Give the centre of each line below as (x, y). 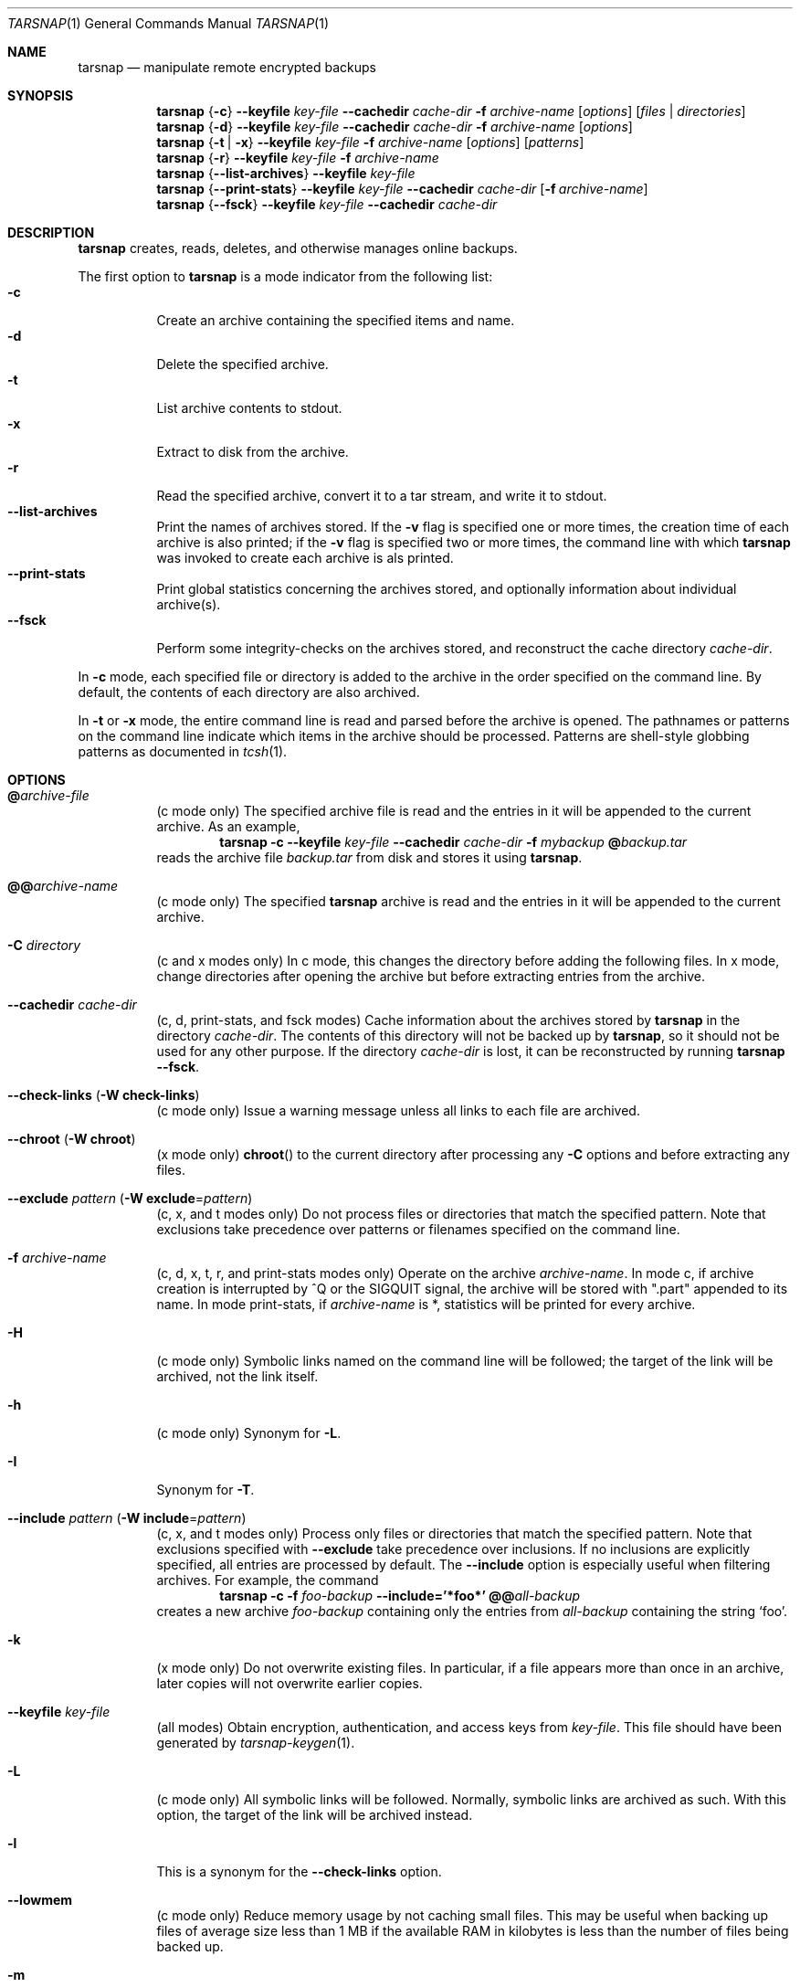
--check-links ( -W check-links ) (104, 1095)
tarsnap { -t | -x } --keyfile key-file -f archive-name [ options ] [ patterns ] (370, 142)
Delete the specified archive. (242, 364)
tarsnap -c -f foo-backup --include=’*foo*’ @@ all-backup (400, 1596)
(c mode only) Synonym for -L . (249, 1433)
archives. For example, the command (268, 1580)
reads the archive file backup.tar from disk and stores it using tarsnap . (369, 857)
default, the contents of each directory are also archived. (249, 692)
